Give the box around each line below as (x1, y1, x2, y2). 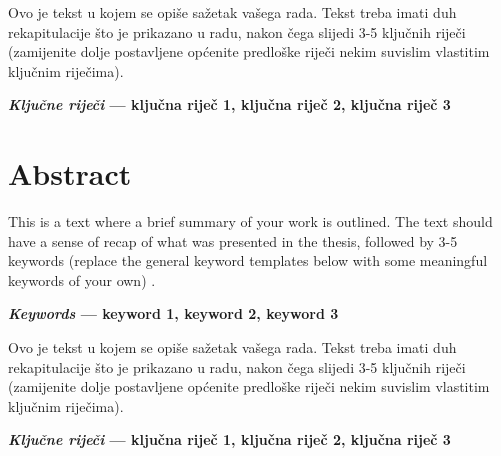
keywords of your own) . (8, 269, 156, 290)
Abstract (8, 153, 132, 194)
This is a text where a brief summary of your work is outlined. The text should (8, 211, 493, 232)
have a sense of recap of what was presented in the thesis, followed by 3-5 (8, 230, 458, 251)
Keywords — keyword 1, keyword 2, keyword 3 (8, 303, 339, 324)
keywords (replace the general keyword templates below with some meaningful (8, 250, 488, 271)
